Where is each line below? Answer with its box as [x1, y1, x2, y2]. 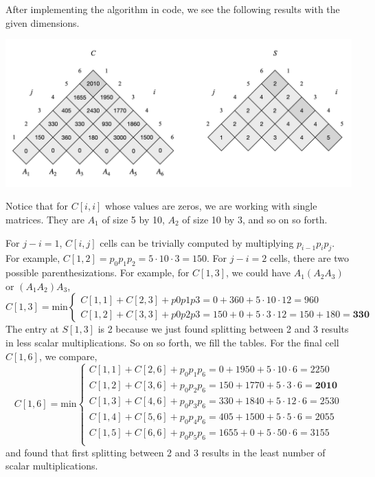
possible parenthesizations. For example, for [5, 265, 190, 280]
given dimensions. [5, 15, 80, 30]
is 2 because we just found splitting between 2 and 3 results [98, 322, 349, 336]
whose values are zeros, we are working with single [104, 199, 317, 213]
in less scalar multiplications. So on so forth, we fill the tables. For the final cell [5, 335, 339, 349]
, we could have [225, 265, 291, 280]
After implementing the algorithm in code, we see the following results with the [5, 2, 340, 16]
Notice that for [5, 199, 69, 213]
